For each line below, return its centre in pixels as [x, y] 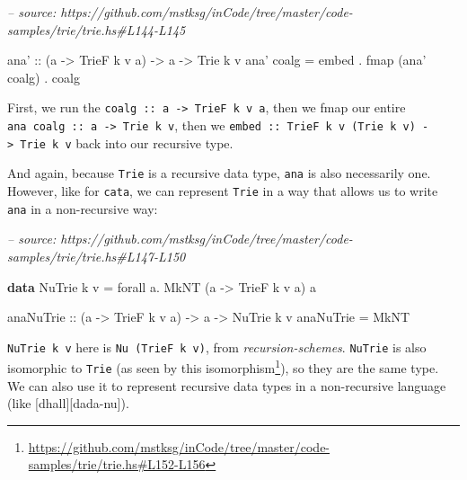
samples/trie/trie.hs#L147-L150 [97, 256]
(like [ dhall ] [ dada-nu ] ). [68, 403]
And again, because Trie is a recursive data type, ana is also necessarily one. [219, 173]
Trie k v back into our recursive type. [127, 142]
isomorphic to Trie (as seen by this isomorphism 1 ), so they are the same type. [223, 366]
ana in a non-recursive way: [83, 208]
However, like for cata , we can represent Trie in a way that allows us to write [223, 191]
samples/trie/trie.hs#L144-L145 [97, 29]
